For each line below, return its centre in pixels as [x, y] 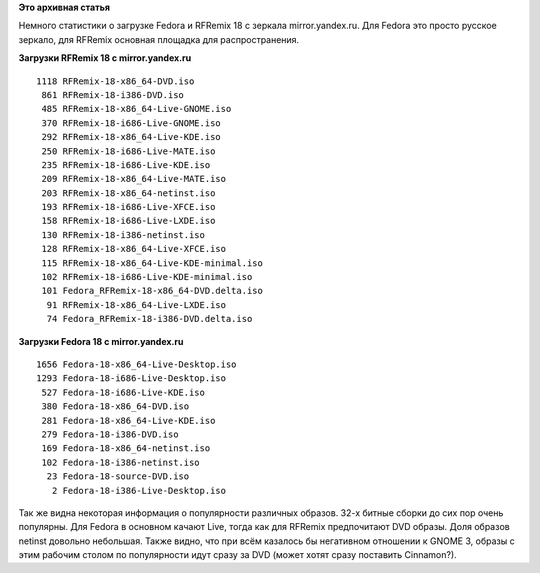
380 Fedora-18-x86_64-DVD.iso [115, 406]
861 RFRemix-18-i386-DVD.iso [113, 94]
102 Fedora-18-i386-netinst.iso [120, 462]
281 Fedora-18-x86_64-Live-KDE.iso [128, 420]
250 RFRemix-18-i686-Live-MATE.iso [128, 151]
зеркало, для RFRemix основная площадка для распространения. [159, 39]
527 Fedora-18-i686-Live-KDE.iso [123, 392]
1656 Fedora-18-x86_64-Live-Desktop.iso [136, 364]
